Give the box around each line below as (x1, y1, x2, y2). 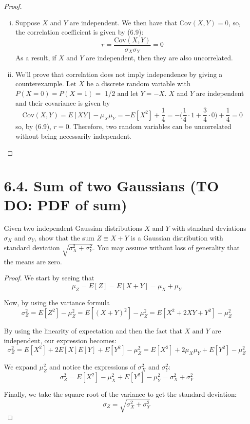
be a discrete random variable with (86, 78, 191, 89)
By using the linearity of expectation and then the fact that (4, 326, 182, 336)
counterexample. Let (15, 78, 77, 89)
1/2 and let (105, 88, 138, 98)
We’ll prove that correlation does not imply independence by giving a (15, 69, 223, 79)
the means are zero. (4, 256, 62, 266)
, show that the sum (35, 233, 95, 243)
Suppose (15, 17, 40, 27)
